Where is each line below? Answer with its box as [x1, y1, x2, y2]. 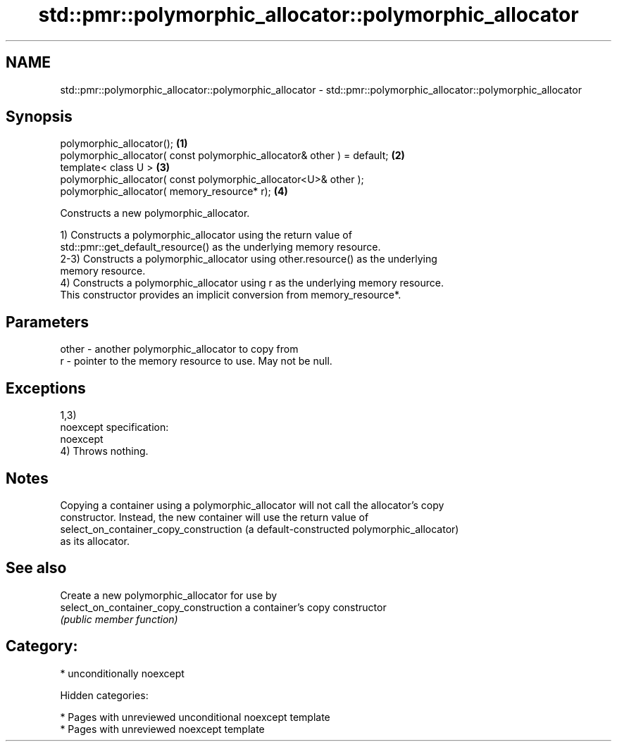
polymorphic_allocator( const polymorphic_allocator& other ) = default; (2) [60, 149, 405, 162]
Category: [6, 637, 78, 655]
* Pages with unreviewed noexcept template [60, 722, 265, 735]
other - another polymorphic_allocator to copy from [60, 343, 299, 356]
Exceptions [6, 379, 86, 397]
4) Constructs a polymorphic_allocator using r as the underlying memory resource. [60, 277, 444, 289]
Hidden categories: [60, 689, 149, 701]
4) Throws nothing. [60, 445, 149, 458]
